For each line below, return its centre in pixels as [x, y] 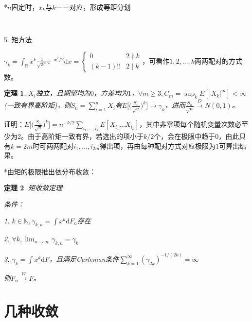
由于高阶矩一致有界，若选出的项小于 [85, 136]
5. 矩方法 [18, 40]
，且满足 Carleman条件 [84, 259]
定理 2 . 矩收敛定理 [33, 188]
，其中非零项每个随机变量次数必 [190, 124]
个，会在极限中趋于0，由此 [197, 136]
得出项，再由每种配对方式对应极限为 [158, 145]
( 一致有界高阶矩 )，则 [37, 105]
